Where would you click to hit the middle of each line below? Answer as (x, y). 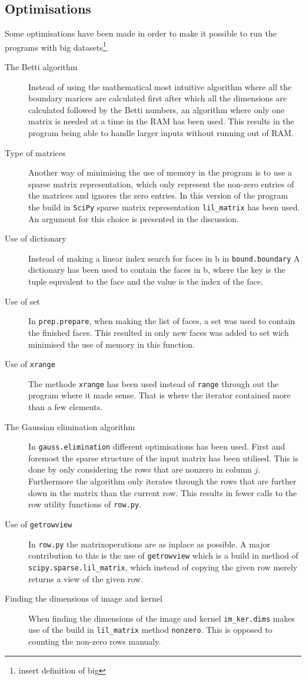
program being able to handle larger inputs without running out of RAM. (161, 133)
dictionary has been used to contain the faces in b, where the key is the (157, 270)
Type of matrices (35, 152)
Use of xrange (30, 364)
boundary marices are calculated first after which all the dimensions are (158, 98)
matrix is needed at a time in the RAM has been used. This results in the (161, 121)
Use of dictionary (36, 238)
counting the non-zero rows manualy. (95, 641)
